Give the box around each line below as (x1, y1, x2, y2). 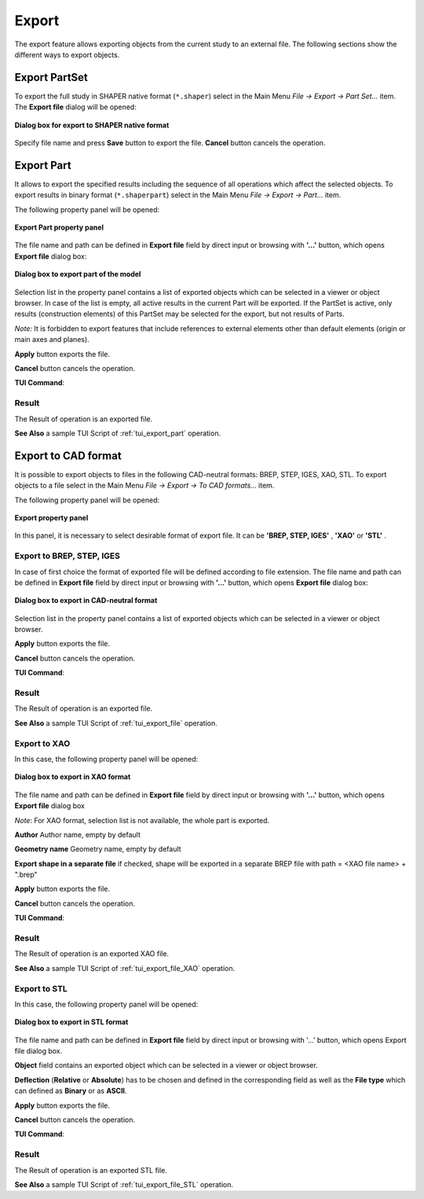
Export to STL (14, 983, 68, 994)
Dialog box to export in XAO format (14, 772, 131, 782)
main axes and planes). (14, 335, 90, 344)
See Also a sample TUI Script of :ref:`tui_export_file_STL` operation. (14, 1179, 233, 1189)
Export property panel (14, 513, 89, 522)
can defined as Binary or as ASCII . (14, 1086, 127, 1096)
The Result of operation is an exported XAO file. (14, 949, 169, 958)
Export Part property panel (14, 223, 104, 232)
